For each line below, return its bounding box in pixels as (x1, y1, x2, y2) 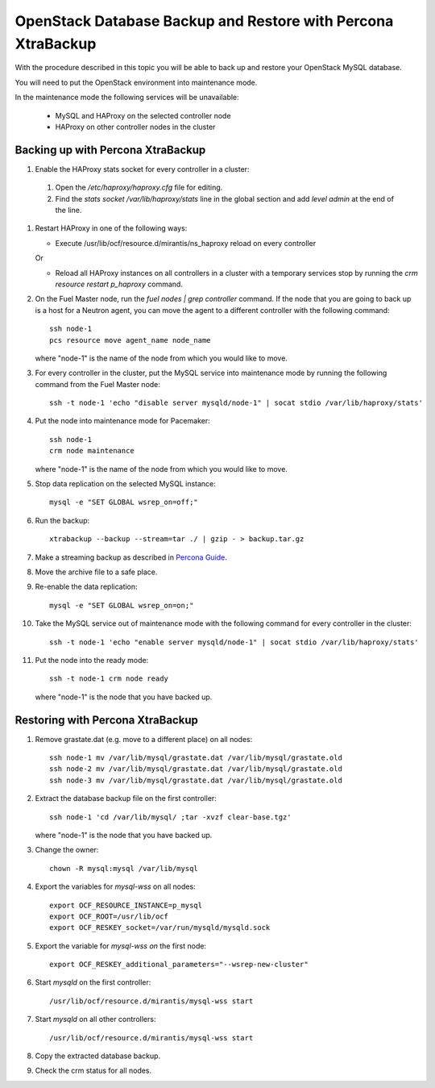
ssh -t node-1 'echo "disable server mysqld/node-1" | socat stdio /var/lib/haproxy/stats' (49, 398, 423, 407)
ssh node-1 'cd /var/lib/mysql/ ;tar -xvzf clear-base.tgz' (49, 812, 292, 822)
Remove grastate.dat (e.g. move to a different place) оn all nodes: (35, 734, 253, 744)
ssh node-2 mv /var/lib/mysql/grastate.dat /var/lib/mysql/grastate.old (49, 765, 342, 773)
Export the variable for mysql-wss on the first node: (35, 940, 207, 951)
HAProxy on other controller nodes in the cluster (55, 122, 216, 131)
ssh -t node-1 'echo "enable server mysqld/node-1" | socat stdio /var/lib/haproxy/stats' (49, 637, 419, 647)
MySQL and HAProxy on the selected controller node (55, 110, 231, 120)
